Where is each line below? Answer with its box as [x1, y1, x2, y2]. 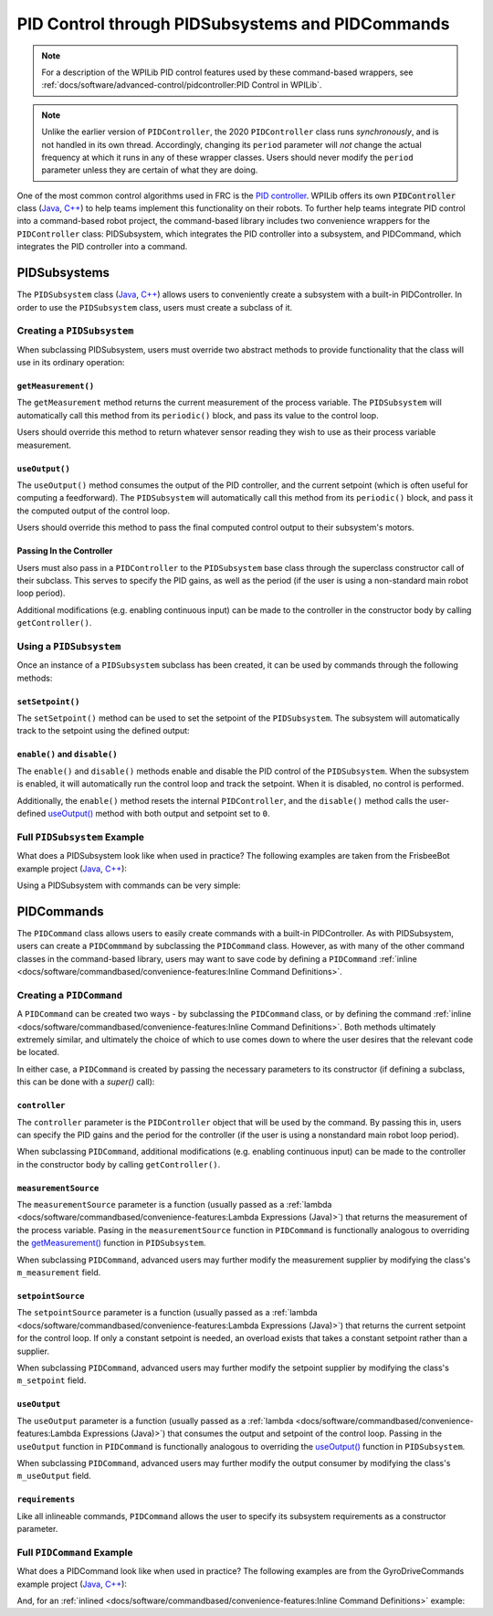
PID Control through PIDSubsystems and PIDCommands [16, 14, 450, 34]
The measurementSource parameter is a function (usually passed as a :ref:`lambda [16, 1199, 332, 1210]
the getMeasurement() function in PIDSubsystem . [16, 1238, 206, 1249]
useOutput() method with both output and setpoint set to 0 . [47, 808, 270, 819]
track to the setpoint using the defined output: [16, 725, 191, 736]
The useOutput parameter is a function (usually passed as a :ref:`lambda [16, 1415, 294, 1426]
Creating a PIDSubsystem [16, 324, 134, 337]
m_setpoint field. [16, 1375, 87, 1386]
